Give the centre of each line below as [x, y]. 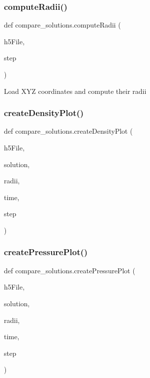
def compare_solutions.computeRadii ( [62, 25]
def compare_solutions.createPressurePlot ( [70, 270]
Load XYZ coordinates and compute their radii [75, 91]
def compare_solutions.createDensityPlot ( [68, 131]
